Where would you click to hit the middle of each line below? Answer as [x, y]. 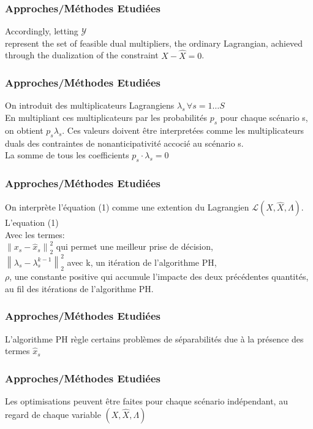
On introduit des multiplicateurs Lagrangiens [90, 105]
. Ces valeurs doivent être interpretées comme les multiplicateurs [183, 130]
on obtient [24, 130]
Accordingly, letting [42, 31]
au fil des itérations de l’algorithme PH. [79, 288]
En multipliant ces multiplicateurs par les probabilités [106, 118]
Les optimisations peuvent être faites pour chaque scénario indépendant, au [146, 400]
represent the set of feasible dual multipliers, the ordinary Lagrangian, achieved [154, 43]
